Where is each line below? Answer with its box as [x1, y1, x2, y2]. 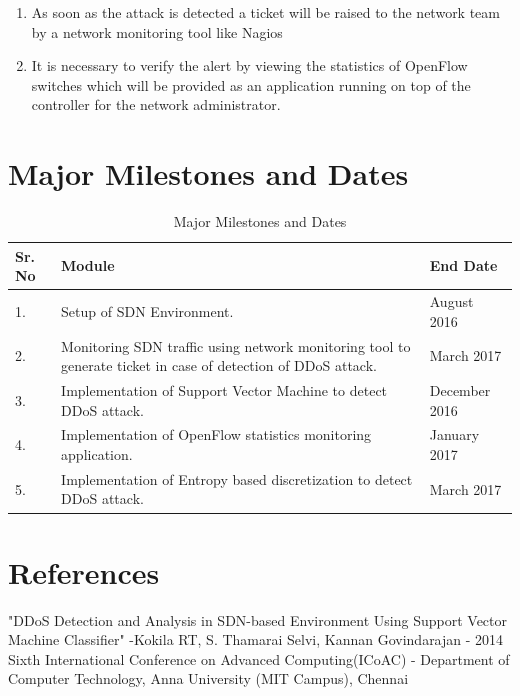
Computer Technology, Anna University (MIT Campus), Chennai [8, 668, 409, 689]
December [429, 380, 491, 400]
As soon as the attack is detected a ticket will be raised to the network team [31, 2, 500, 22]
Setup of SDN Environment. [61, 300, 234, 321]
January [429, 424, 480, 445]
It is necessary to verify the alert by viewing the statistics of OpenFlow [31, 55, 468, 76]
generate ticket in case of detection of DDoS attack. [61, 355, 377, 376]
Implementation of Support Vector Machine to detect [61, 380, 388, 400]
